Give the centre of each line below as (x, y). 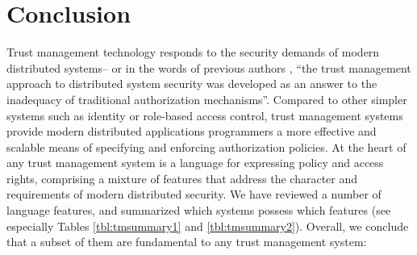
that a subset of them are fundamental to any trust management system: (187, 242)
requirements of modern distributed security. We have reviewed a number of (194, 194)
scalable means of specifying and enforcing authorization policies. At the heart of (206, 146)
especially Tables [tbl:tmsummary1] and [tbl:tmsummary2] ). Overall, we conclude (208, 226)
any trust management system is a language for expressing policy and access (195, 163)
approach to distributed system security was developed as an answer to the (192, 84)
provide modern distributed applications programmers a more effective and (192, 131)
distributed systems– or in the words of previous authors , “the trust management (209, 67)
